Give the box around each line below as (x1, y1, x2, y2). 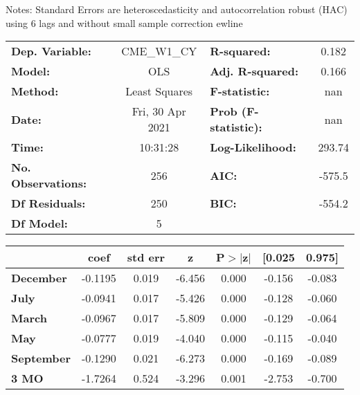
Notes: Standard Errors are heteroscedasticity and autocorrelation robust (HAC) (6, 2, 348, 16)
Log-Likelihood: (210, 139, 296, 156)
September (11, 350, 71, 367)
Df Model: (11, 215, 68, 232)
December (11, 270, 67, 286)
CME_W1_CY (121, 43, 197, 59)
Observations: (11, 175, 87, 192)
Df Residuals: (11, 195, 86, 212)
